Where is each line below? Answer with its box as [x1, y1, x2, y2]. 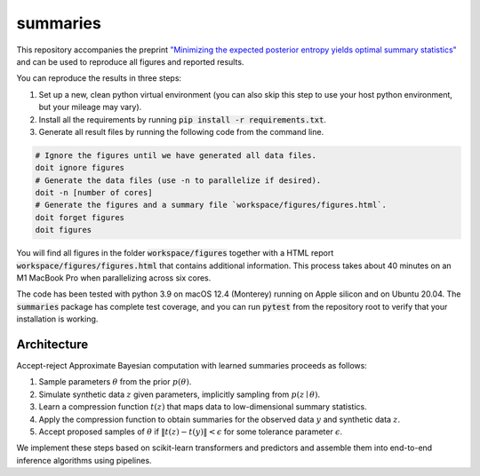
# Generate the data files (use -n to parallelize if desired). [35, 175, 322, 186]
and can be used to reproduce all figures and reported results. [16, 56, 244, 67]
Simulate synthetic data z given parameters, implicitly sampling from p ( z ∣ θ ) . [38, 389, 321, 400]
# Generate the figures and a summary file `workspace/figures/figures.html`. [35, 200, 387, 210]
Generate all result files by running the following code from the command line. [38, 126, 324, 137]
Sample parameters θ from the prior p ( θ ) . [38, 377, 192, 387]
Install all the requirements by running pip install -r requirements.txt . [38, 114, 327, 124]
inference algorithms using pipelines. [16, 455, 152, 465]
